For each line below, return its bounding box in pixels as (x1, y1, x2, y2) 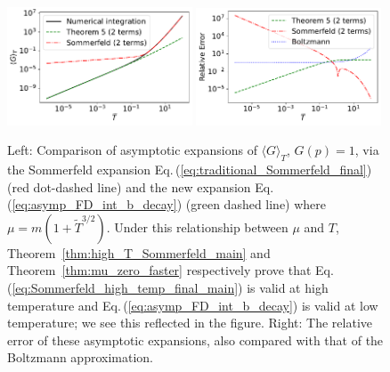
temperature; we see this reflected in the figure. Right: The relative (7, 313, 373, 332)
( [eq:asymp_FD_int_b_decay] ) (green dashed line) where (7, 195, 327, 214)
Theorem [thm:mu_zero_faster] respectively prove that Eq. (7, 261, 334, 279)
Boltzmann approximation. (7, 348, 153, 367)
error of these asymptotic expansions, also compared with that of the (7, 330, 384, 349)
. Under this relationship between (106, 217, 288, 236)
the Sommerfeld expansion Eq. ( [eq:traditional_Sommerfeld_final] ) (7, 159, 372, 178)
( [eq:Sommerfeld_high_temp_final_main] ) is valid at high (7, 278, 329, 296)
